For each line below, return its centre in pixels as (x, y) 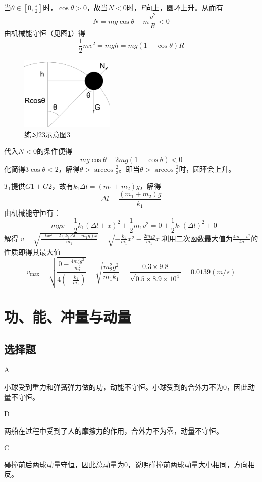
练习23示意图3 (47, 134)
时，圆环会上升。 (207, 168)
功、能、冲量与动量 (68, 316)
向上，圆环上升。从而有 (184, 7)
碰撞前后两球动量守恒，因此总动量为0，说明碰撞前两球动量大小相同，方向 (126, 464)
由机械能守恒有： (32, 212)
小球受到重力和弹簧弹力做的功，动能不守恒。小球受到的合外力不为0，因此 (126, 386)
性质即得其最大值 (32, 252)
